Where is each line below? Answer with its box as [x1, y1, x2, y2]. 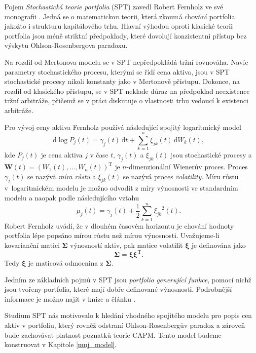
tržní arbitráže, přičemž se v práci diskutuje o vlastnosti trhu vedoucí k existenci [4, 95, 249, 106]
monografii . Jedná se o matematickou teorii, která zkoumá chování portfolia [4, 11, 235, 21]
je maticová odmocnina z [28, 258, 104, 268]
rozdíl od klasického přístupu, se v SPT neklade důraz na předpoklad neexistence [4, 85, 250, 96]
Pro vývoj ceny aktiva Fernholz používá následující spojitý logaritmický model [4, 121, 241, 132]
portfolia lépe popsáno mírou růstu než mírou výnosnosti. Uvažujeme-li [4, 230, 219, 240]
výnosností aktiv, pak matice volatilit [70, 239, 183, 250]
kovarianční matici [4, 239, 60, 250]
